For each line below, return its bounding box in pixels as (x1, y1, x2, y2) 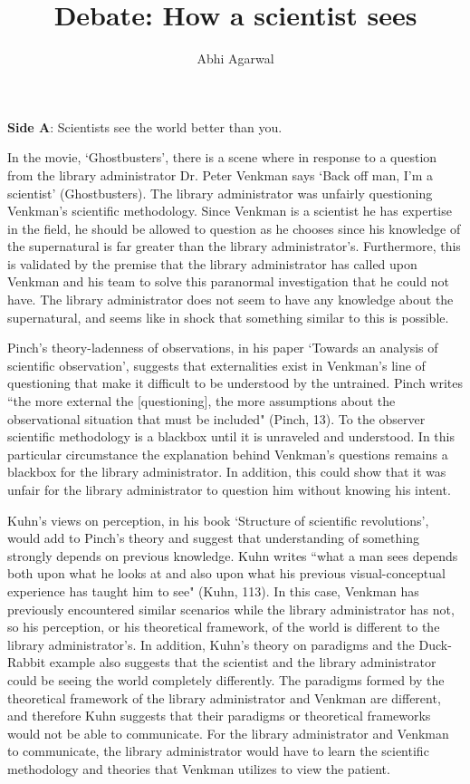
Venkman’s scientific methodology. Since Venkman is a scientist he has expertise (7, 201, 452, 220)
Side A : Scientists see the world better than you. (7, 117, 283, 136)
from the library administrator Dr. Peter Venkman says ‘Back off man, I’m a (7, 165, 434, 184)
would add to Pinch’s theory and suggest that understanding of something (7, 528, 419, 547)
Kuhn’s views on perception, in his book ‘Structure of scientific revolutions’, (7, 510, 429, 529)
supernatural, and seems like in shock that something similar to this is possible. (7, 307, 449, 326)
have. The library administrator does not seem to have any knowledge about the (7, 290, 454, 309)
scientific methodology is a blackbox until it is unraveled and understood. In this (7, 427, 456, 446)
